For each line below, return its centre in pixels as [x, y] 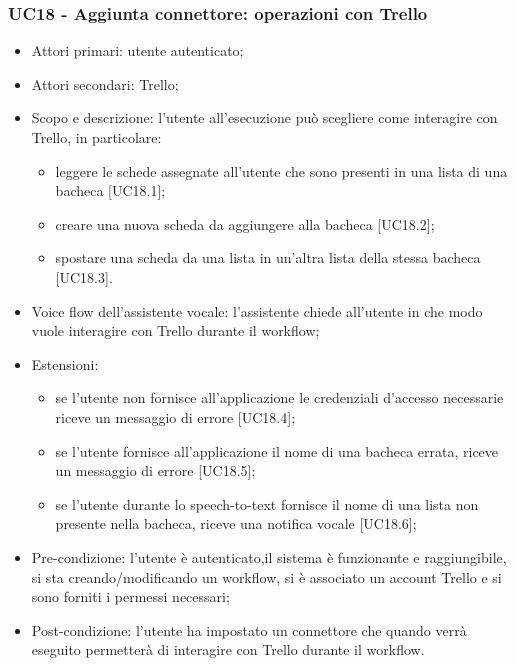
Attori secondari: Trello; [105, 83]
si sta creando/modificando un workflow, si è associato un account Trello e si [266, 576]
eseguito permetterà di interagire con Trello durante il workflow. [228, 649]
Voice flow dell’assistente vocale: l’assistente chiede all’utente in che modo [257, 310]
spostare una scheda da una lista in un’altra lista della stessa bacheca [268, 257]
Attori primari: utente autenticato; [137, 50]
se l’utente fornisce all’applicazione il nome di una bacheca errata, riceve [277, 450]
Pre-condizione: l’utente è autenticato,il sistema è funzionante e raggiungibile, [269, 556]
